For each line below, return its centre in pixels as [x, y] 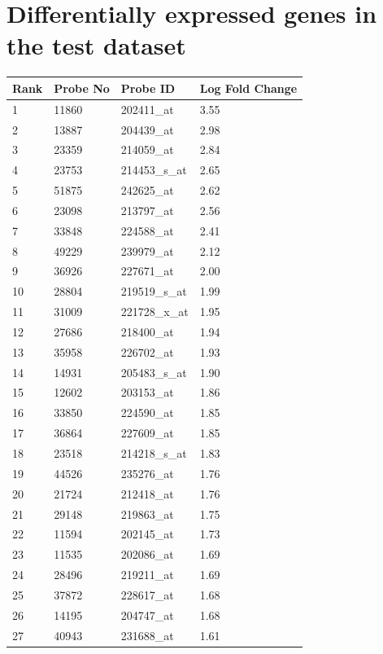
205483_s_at [154, 372]
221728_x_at [155, 312]
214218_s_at [154, 453]
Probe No [82, 88]
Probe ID [148, 88]
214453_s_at [154, 170]
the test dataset [96, 45]
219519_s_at [154, 291]
